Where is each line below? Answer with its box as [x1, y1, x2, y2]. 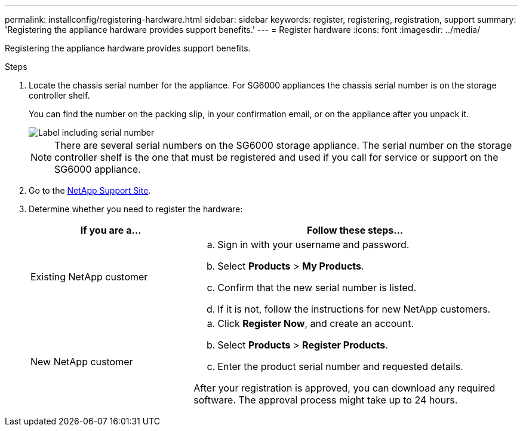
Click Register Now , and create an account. [217, 317, 414, 329]
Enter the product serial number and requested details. [217, 360, 463, 372]
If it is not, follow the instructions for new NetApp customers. [217, 303, 491, 315]
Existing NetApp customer [30, 271, 148, 283]
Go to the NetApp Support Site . [29, 185, 151, 195]
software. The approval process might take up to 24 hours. [193, 394, 458, 406]
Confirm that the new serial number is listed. [217, 282, 417, 294]
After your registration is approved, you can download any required [193, 382, 496, 394]
